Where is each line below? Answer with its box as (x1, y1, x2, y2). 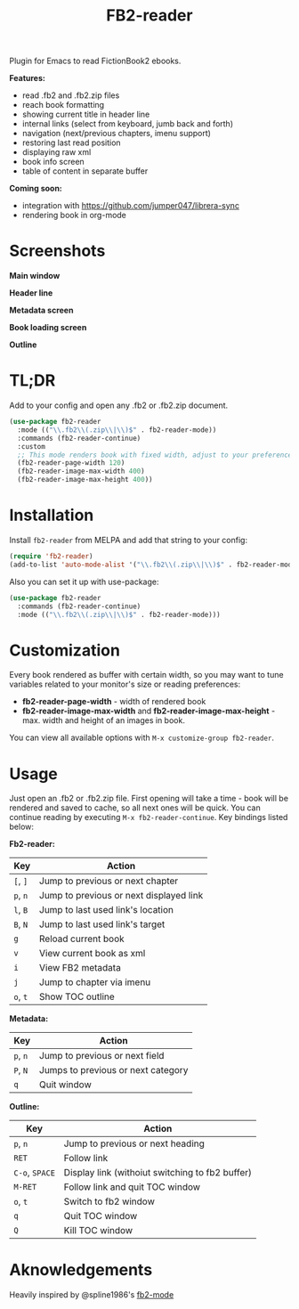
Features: (9, 73, 46, 84)
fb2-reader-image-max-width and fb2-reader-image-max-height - (21, 705, 276, 717)
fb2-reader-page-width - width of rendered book (21, 696, 206, 707)
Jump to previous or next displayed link (38, 890, 204, 902)
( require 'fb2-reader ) (9, 552, 93, 561)
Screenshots (9, 241, 106, 261)
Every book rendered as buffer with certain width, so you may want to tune (9, 670, 284, 680)
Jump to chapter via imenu (38, 976, 151, 988)
